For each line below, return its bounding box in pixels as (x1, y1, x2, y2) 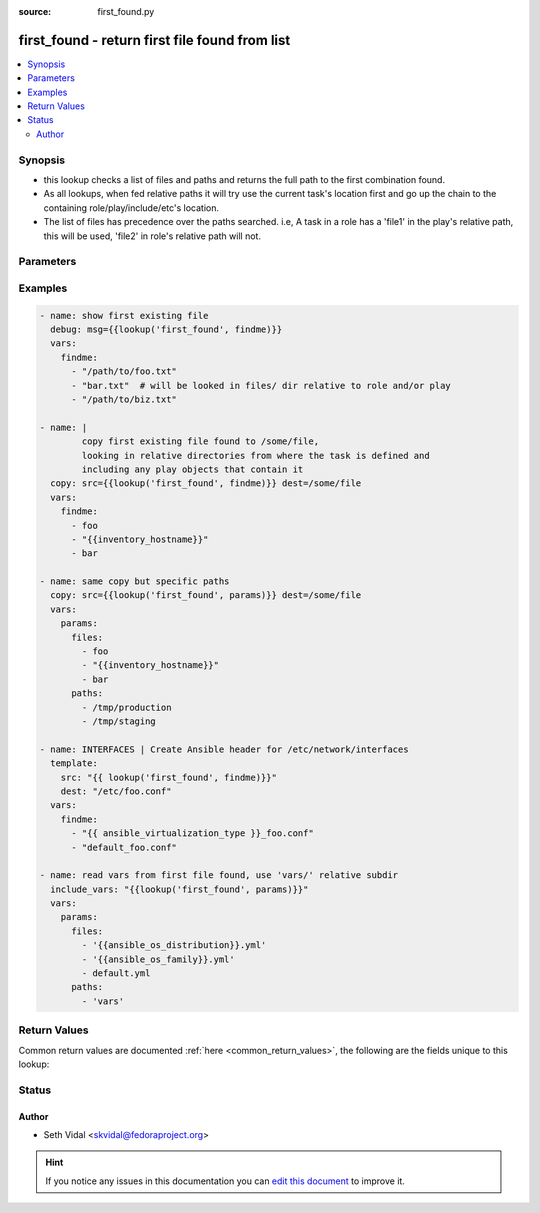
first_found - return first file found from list (18, 31, 291, 49)
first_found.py (97, 6, 155, 17)
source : (18, 6, 52, 17)
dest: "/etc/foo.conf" (60, 785, 172, 797)
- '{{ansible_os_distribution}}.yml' (81, 940, 267, 951)
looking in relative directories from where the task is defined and (81, 450, 430, 461)
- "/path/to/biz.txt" (71, 394, 177, 405)
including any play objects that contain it (81, 463, 304, 475)
